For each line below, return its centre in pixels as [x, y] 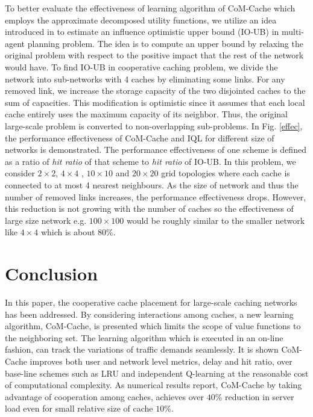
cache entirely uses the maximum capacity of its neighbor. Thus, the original [147, 114]
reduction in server [259, 396]
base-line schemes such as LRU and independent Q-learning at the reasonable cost [157, 373]
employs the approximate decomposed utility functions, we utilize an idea [141, 20]
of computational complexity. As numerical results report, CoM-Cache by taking [153, 385]
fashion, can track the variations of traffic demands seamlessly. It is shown [142, 349]
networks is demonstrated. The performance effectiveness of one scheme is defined [156, 150]
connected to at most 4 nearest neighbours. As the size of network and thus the [152, 184]
